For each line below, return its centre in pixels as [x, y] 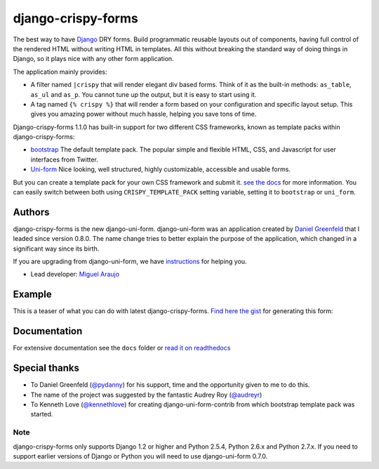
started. [42, 414]
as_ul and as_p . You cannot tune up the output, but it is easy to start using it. [144, 94]
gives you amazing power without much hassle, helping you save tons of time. [144, 114]
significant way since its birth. [56, 249]
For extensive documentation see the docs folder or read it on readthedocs [122, 348]
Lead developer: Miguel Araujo [75, 275]
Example [32, 295]
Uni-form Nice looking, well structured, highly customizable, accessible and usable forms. [161, 169]
